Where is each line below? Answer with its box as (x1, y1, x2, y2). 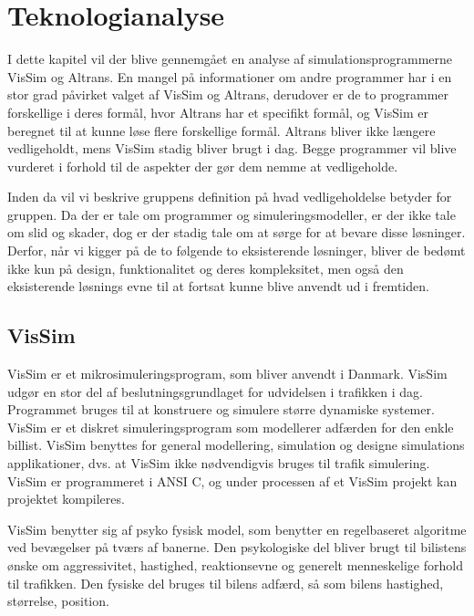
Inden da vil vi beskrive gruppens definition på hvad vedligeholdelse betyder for (7, 187, 452, 206)
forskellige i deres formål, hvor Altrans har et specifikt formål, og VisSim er (7, 102, 428, 121)
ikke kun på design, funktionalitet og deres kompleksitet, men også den (7, 258, 404, 277)
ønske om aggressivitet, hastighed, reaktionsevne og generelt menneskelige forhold (7, 555, 463, 574)
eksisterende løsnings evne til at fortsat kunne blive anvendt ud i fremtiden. (7, 277, 429, 296)
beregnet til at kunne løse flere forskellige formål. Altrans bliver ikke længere (7, 120, 436, 140)
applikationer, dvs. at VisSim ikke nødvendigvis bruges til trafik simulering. (7, 454, 430, 473)
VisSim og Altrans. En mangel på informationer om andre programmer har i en (7, 67, 452, 86)
